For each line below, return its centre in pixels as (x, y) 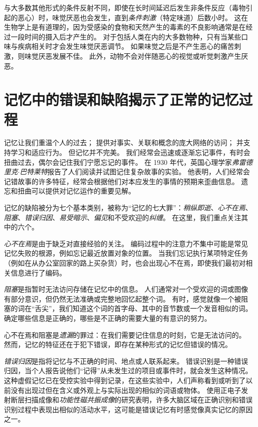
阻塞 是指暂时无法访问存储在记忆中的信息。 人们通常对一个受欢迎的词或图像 (126, 289)
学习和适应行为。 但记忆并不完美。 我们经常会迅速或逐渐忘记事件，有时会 (130, 152)
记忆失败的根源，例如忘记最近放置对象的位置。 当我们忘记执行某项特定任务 (126, 253)
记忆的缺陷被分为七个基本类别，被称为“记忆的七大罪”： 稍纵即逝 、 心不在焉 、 (128, 208)
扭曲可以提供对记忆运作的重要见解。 (76, 191)
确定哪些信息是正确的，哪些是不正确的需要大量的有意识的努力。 (108, 318)
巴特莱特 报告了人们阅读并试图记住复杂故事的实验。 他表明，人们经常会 (135, 172)
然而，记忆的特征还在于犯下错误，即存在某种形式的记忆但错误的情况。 (118, 344)
